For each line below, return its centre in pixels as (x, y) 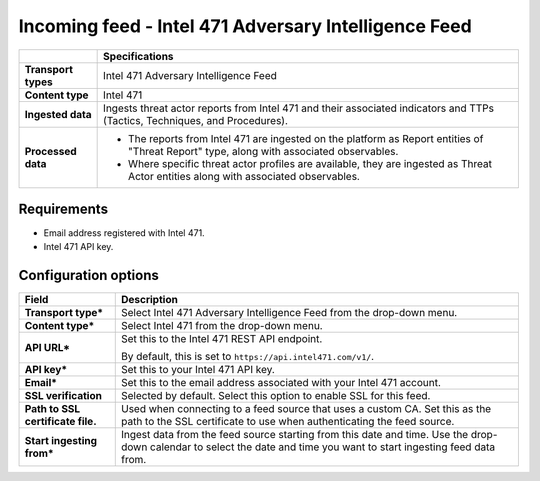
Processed (50, 151)
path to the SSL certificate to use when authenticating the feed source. (287, 422)
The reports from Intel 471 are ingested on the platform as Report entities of (306, 138)
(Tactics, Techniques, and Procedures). (196, 120)
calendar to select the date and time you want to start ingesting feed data (322, 447)
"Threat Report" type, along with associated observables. (263, 151)
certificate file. (60, 422)
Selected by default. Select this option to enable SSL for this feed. (275, 396)
